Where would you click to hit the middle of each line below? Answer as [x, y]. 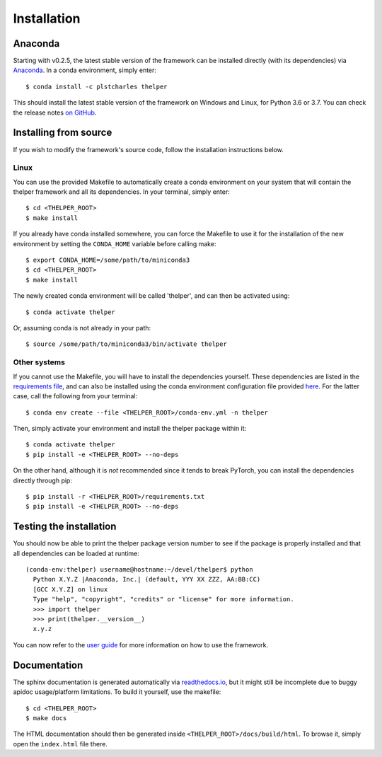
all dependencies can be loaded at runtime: [76, 553]
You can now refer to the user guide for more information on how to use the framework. [141, 645]
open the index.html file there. [60, 744]
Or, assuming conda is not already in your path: [82, 328]
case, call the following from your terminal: [75, 396]
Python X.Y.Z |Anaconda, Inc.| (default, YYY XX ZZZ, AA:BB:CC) [147, 579]
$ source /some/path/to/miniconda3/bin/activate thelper [127, 344]
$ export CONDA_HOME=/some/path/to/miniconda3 [108, 260]
